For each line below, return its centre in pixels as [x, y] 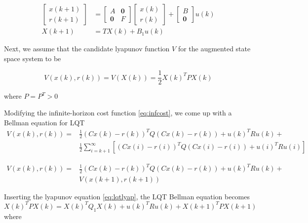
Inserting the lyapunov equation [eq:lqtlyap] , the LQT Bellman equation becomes [127, 196]
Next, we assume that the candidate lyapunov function [87, 49]
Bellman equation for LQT [44, 122]
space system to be [33, 58]
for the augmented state [214, 49]
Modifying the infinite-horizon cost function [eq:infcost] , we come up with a [118, 112]
